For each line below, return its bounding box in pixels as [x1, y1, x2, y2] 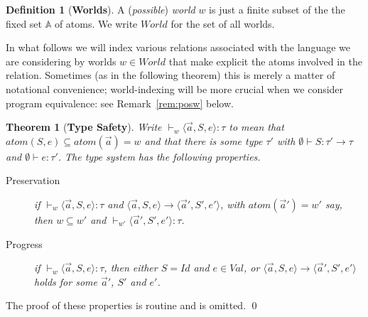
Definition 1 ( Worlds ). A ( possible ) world [6, 2, 195, 16]
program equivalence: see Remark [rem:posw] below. [6, 95, 234, 110]
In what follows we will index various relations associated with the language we [6, 40, 350, 55]
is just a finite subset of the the [209, 2, 345, 16]
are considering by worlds [6, 53, 117, 68]
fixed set [6, 16, 43, 31]
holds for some [34, 274, 97, 289]
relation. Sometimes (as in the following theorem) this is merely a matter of [6, 68, 335, 82]
